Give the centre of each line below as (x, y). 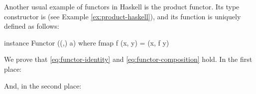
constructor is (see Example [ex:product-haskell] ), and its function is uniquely (123, 16)
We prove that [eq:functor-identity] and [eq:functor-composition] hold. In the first (128, 59)
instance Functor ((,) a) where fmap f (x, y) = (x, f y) (87, 42)
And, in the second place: (43, 85)
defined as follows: (32, 26)
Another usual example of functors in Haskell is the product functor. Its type (122, 6)
